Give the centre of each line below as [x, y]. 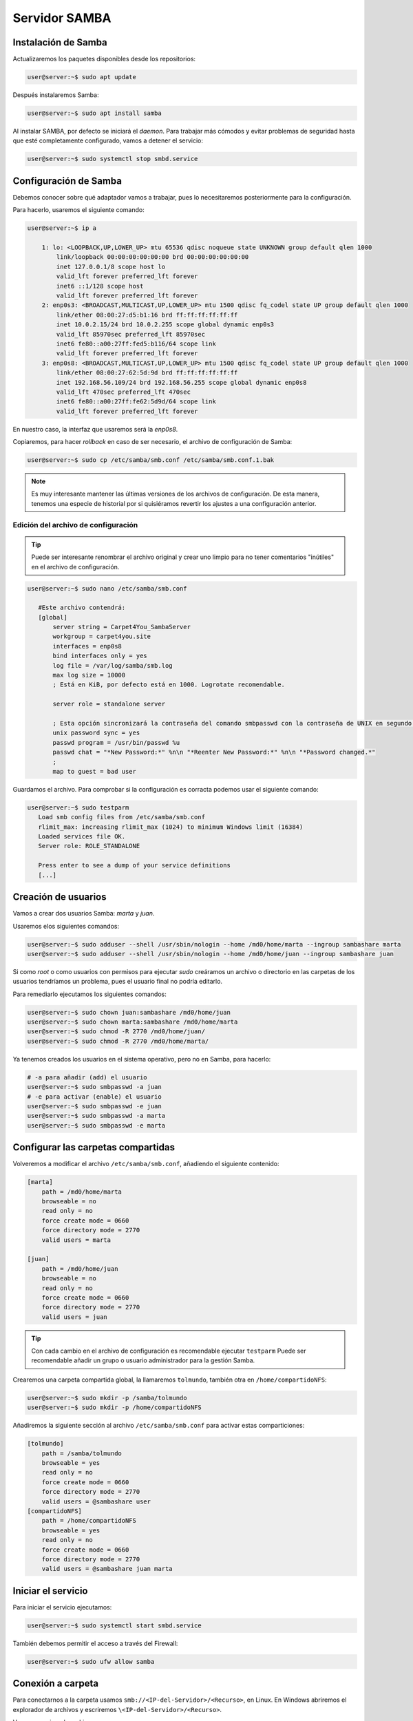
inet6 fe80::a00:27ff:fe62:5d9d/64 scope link [136, 402]
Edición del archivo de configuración [75, 525]
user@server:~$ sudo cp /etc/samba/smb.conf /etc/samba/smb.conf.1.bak [151, 460]
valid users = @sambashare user [96, 1501]
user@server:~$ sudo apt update [82, 77]
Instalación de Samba [60, 42]
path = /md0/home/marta [82, 1192]
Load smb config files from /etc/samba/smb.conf [122, 817]
